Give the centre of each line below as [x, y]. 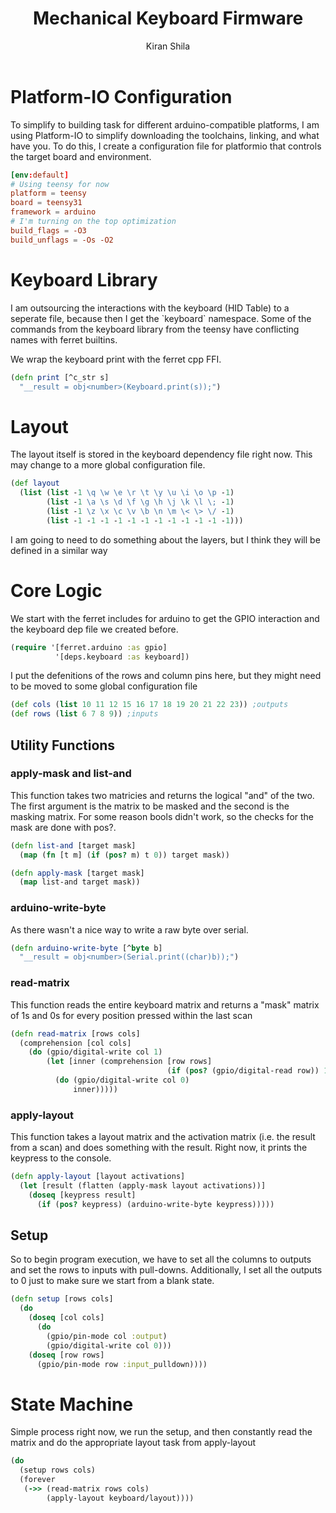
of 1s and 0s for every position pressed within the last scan [131, 1015]
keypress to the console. [61, 1158]
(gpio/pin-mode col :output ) [107, 1336]
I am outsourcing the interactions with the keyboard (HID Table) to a [150, 308]
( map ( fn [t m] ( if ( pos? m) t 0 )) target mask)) [124, 855]
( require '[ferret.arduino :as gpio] [89, 647]
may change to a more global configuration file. [108, 465]
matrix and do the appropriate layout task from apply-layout [133, 1443]
